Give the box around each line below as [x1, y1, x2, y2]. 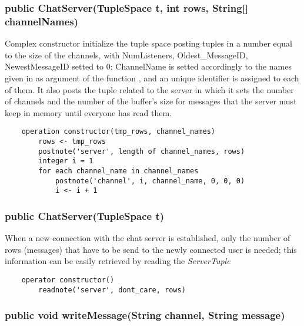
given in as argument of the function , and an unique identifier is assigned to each [5, 71, 299, 84]
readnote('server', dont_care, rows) [38, 285, 186, 294]
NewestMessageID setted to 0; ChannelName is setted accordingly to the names [5, 60, 292, 73]
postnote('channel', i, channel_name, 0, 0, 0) [55, 176, 245, 185]
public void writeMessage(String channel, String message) [5, 308, 285, 322]
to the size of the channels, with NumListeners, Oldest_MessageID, [5, 48, 248, 61]
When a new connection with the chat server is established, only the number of [5, 232, 290, 244]
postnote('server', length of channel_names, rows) [38, 147, 245, 156]
